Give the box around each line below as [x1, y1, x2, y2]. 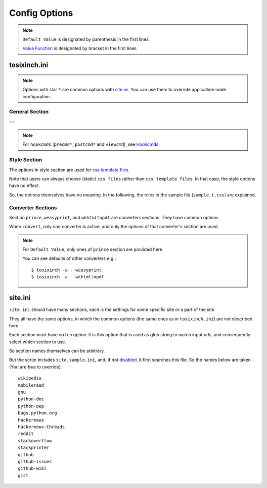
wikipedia [18, 375, 42, 381]
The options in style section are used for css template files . [9, 167, 130, 173]
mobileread [18, 382, 44, 388]
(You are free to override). [9, 364, 62, 369]
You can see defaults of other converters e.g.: [22, 255, 116, 261]
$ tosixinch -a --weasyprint [31, 267, 102, 273]
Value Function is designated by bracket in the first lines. [22, 45, 138, 52]
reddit [18, 431, 34, 436]
